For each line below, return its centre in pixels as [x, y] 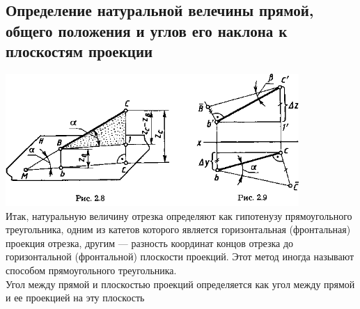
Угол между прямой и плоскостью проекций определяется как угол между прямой [180, 284]
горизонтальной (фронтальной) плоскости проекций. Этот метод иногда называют [180, 256]
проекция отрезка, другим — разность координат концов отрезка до [150, 243]
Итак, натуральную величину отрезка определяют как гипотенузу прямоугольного [179, 215]
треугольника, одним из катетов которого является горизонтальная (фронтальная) [178, 229]
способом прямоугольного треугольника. [91, 270]
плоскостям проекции [79, 51]
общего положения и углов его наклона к [147, 30]
